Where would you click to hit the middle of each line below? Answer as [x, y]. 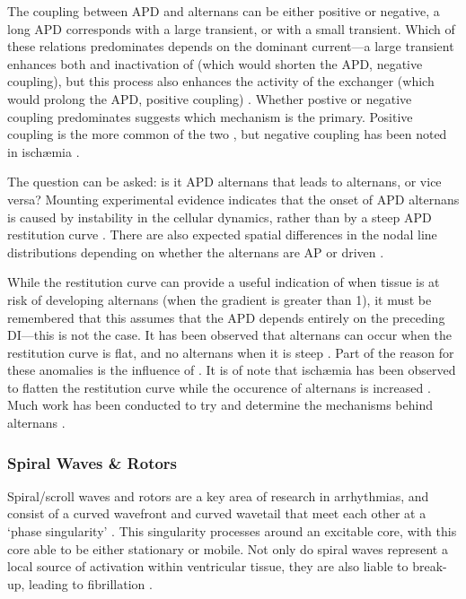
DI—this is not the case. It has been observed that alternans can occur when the [230, 335]
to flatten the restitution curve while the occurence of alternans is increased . [219, 387]
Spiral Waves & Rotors [92, 462]
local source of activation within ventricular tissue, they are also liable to [208, 566]
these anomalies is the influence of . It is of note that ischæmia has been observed [232, 370]
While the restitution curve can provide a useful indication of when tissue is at [224, 282]
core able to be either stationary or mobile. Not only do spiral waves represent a [228, 548]
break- [430, 566]
